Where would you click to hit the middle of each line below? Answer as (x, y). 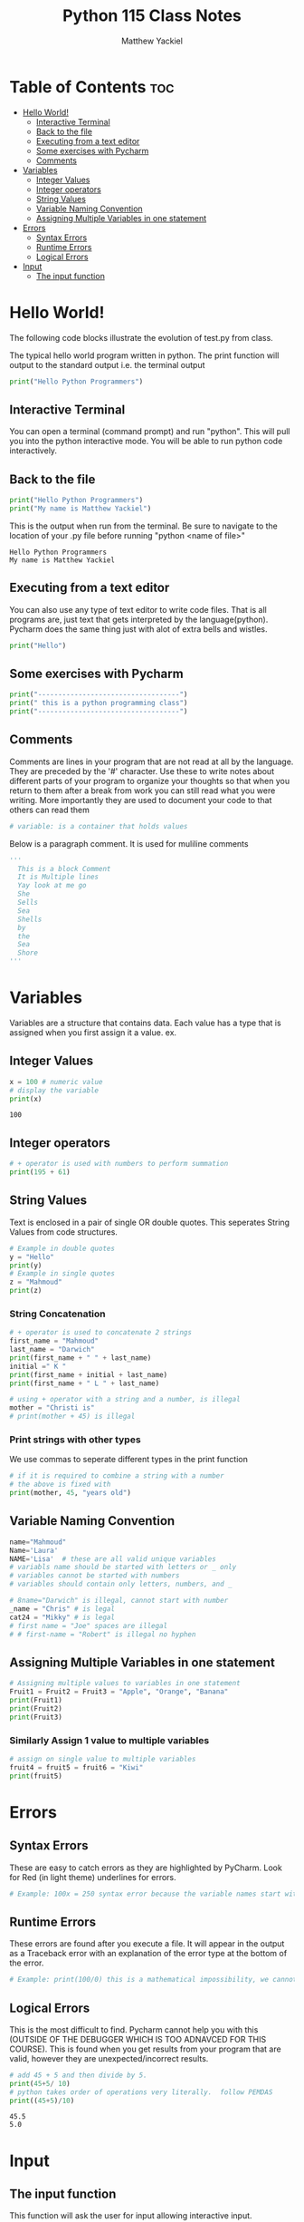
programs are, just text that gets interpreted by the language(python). (139, 619)
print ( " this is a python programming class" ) (99, 703)
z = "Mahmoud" (36, 1282)
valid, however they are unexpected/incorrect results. (109, 2058)
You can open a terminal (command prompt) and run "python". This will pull (150, 432)
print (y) (26, 1266)
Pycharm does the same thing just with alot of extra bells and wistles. (139, 629)
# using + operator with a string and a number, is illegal (125, 1400)
